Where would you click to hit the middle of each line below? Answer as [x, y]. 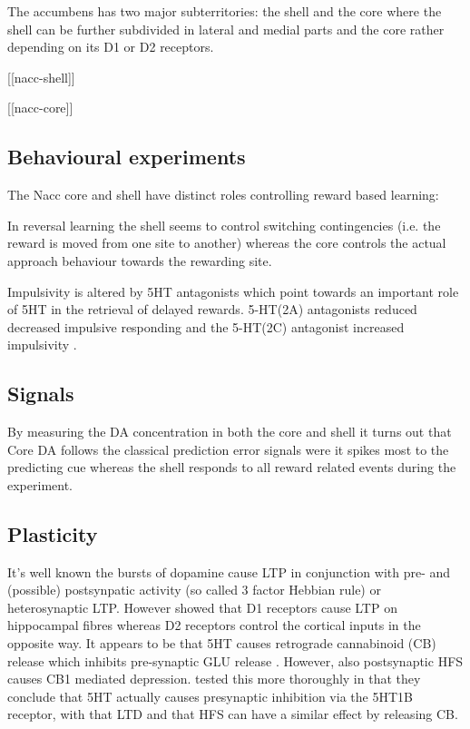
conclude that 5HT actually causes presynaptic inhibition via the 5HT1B [210, 696]
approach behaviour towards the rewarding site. [140, 260]
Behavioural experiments [127, 157]
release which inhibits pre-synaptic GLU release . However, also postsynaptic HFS [235, 660]
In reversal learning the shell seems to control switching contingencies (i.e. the [224, 225]
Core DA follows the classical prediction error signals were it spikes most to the [228, 449]
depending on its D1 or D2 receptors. [111, 47]
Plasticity [53, 533]
